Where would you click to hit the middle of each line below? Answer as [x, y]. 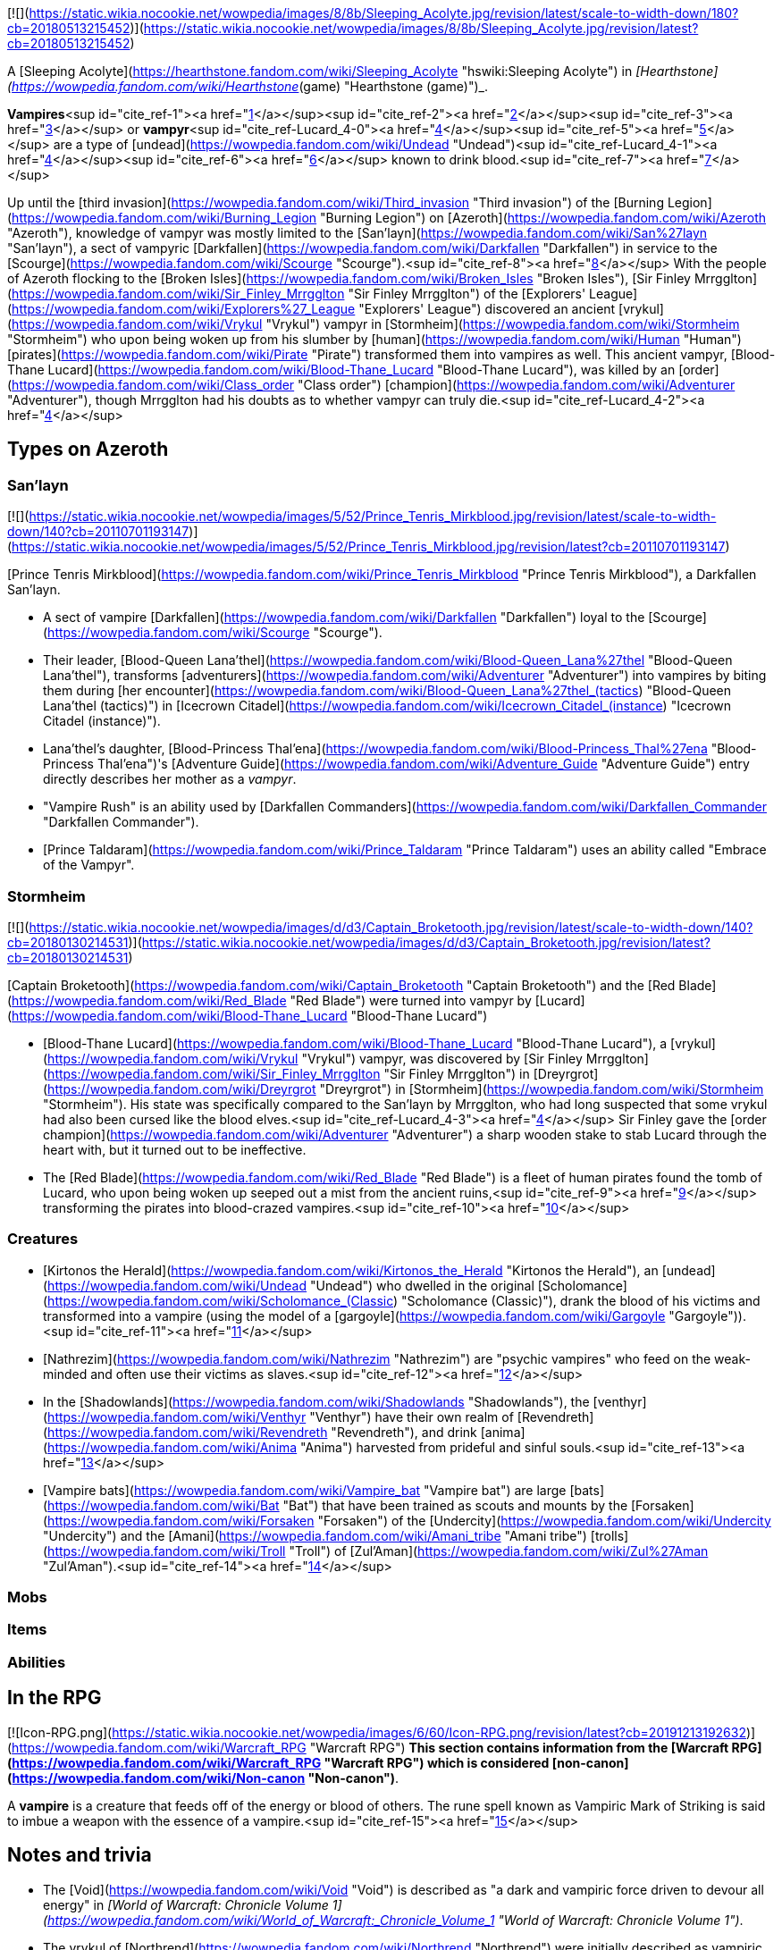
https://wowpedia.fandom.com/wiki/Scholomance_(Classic [221, 1300]
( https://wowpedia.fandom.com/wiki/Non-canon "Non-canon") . [203, 1778]
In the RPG [55, 1698]
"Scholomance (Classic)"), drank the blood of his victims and [581, 1300]
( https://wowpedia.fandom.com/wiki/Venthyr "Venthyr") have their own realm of [278, 1416]
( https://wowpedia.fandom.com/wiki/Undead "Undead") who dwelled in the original [289, 1285]
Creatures [43, 1239]
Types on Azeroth [88, 450]
